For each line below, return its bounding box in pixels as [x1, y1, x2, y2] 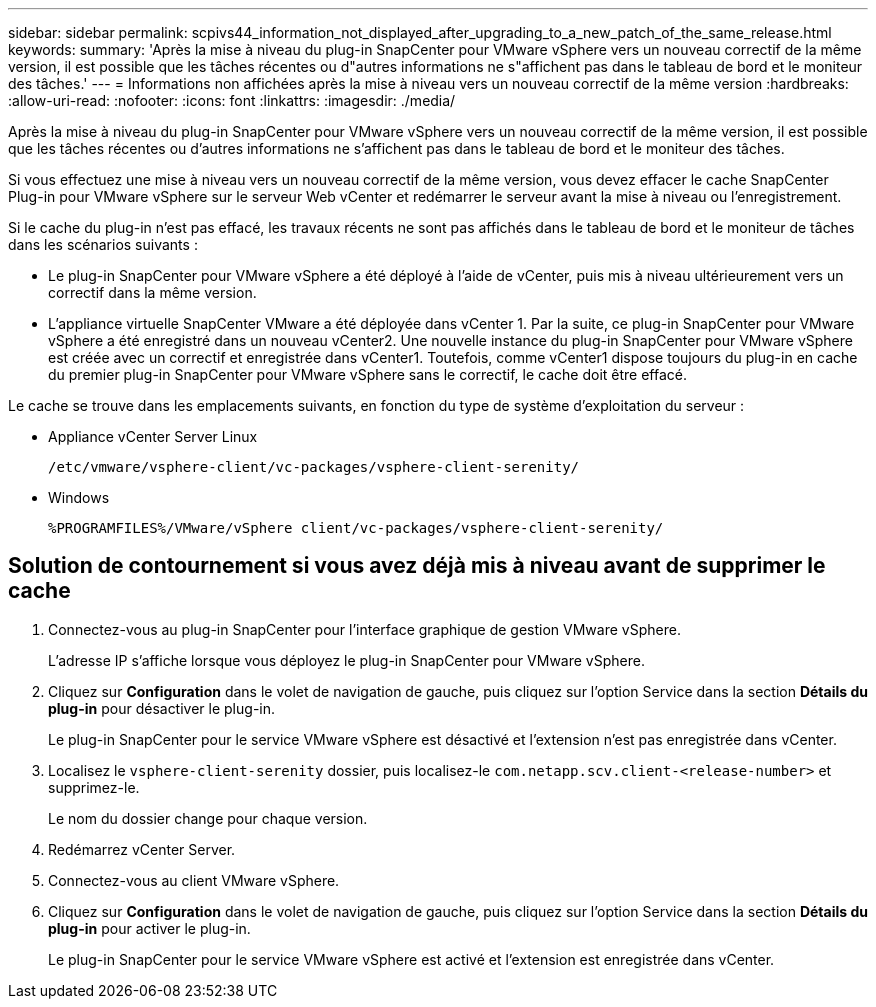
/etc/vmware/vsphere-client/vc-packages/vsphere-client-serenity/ [48, 459, 580, 475]
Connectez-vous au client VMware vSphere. [48, 871, 340, 889]
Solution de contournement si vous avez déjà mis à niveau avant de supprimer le [8, 553, 826, 579]
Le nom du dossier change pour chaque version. [48, 809, 368, 827]
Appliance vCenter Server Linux [48, 428, 258, 445]
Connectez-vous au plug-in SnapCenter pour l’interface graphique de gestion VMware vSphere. [48, 620, 681, 638]
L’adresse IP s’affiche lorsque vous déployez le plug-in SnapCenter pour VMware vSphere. [48, 651, 645, 669]
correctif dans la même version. [48, 284, 257, 301]
